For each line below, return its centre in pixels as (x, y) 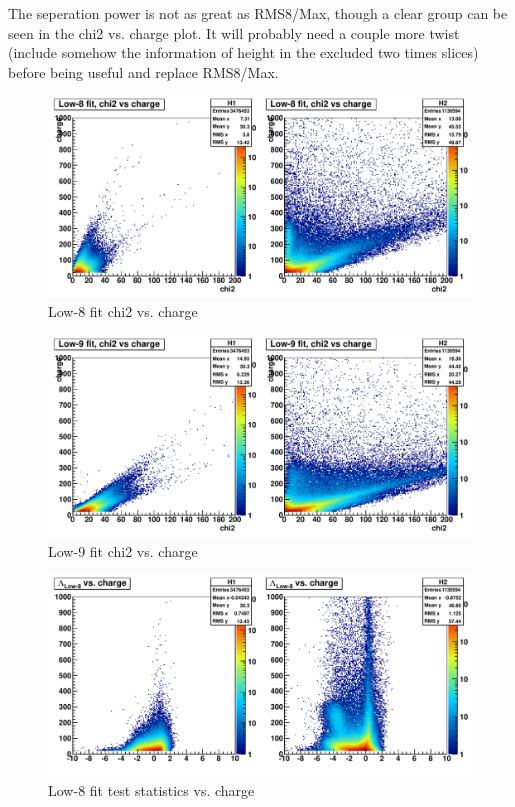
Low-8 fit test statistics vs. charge (151, 790)
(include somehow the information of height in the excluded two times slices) (243, 52)
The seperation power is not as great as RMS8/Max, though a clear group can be (258, 13)
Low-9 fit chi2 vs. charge (123, 550)
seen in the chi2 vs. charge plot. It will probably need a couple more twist (234, 32)
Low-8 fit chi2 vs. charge (123, 311)
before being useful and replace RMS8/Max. (143, 71)
